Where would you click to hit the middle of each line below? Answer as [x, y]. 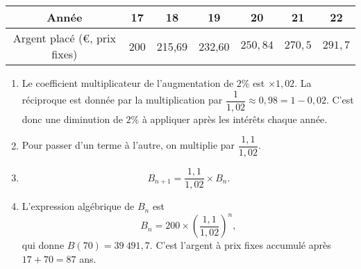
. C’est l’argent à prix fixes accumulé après [240, 245]
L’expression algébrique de [78, 206]
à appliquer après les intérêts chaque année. [235, 119]
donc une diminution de [72, 119]
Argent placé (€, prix [64, 38]
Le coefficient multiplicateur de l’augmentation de [128, 83]
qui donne [43, 245]
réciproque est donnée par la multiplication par [122, 100]
